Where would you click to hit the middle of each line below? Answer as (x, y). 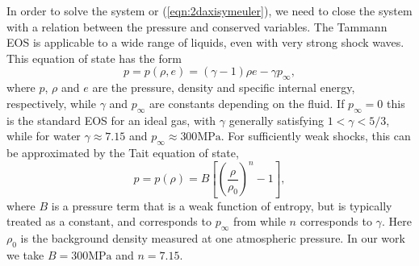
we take (25, 254)
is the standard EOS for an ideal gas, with (111, 120)
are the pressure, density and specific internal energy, (224, 87)
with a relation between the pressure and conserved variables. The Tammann (197, 26)
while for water (44, 136)
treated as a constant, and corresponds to (109, 221)
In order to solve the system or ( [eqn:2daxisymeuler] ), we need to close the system (209, 10)
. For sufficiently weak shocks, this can (316, 136)
